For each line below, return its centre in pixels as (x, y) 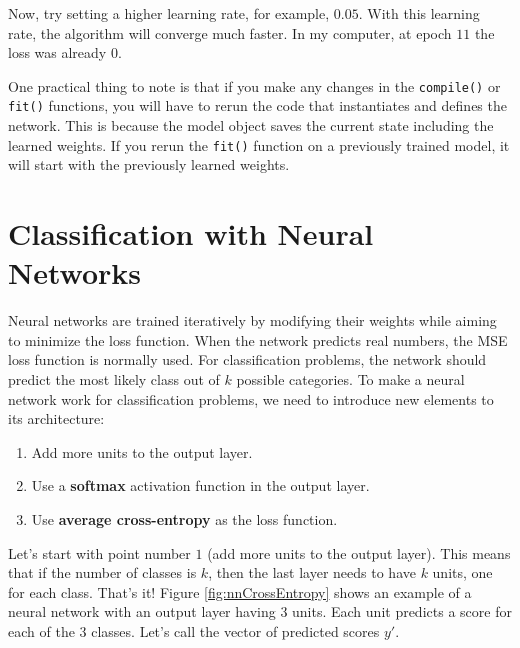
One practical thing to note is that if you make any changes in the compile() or (254, 85)
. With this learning (419, 13)
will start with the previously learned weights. (149, 164)
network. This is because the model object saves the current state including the (251, 125)
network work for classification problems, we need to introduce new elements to (251, 398)
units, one (462, 572)
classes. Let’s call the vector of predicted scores (235, 630)
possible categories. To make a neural (350, 379)
